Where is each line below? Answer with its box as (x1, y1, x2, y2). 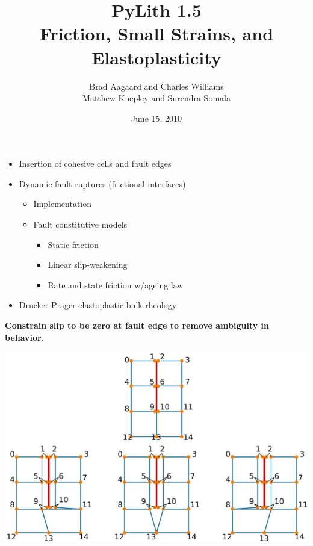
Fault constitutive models (33, 218, 128, 231)
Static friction (48, 238, 99, 250)
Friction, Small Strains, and (39, 21, 274, 46)
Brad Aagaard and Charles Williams (89, 79, 224, 92)
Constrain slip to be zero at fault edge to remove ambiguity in (5, 319, 270, 332)
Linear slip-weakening (48, 258, 128, 271)
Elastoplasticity (91, 45, 222, 69)
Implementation (33, 197, 92, 210)
